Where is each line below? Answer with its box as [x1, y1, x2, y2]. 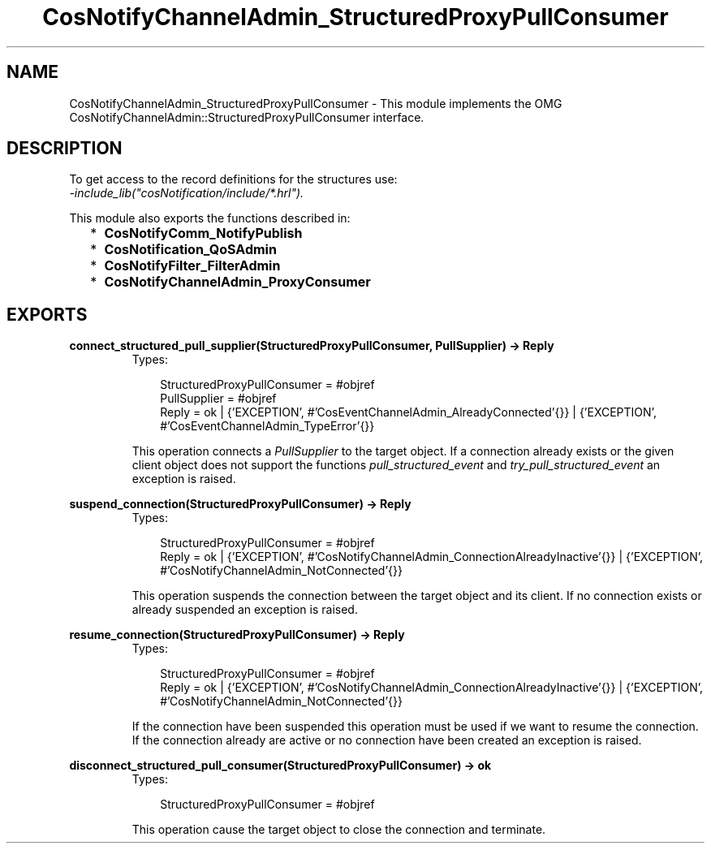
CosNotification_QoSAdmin [104, 241, 277, 258]
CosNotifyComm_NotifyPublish [104, 225, 303, 242]
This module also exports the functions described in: [69, 211, 351, 226]
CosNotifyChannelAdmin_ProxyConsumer [104, 274, 371, 291]
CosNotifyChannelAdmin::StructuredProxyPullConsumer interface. [69, 110, 424, 124]
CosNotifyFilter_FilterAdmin [104, 257, 281, 274]
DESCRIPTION [6, 138, 123, 159]
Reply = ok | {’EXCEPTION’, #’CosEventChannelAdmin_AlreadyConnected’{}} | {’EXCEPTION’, [160, 405, 657, 420]
